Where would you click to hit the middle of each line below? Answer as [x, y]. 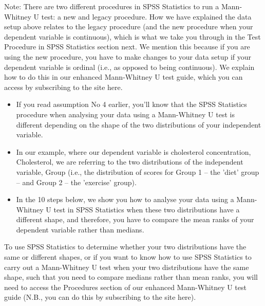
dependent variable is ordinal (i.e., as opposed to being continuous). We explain [129, 67]
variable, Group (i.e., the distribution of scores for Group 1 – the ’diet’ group [138, 172]
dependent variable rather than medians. [80, 229]
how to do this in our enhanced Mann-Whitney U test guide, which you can [124, 77]
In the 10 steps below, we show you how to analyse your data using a [125, 199]
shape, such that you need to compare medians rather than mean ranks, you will [131, 277]
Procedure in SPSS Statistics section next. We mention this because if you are [127, 47]
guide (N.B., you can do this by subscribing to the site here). [100, 297]
